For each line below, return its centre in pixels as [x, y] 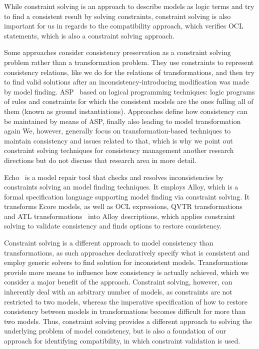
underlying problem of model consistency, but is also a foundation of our [115, 331]
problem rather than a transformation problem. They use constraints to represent [129, 62]
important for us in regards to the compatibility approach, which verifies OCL [124, 26]
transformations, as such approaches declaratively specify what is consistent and [127, 252]
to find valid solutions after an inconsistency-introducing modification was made [127, 82]
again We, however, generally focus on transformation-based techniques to [117, 131]
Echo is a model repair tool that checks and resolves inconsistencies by [114, 177]
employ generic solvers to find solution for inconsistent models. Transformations [126, 262]
